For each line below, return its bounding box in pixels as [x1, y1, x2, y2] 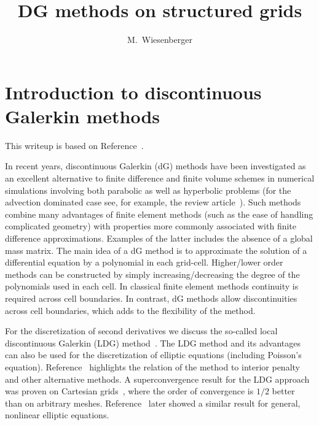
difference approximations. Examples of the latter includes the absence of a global [5, 232, 313, 244]
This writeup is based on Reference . [5, 139, 144, 151]
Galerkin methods [5, 103, 160, 128]
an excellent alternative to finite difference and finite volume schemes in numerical [5, 172, 315, 185]
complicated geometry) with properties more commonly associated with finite [5, 220, 297, 232]
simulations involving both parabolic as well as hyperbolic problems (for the [5, 183, 291, 196]
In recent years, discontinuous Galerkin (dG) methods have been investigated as [5, 159, 306, 172]
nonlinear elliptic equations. [5, 408, 109, 421]
